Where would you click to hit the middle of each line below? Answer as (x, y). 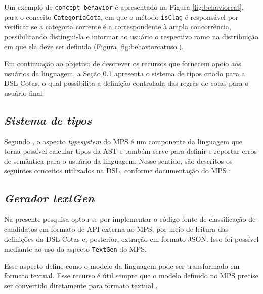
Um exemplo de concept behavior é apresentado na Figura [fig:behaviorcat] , (124, 7)
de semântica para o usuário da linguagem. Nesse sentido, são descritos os (118, 161)
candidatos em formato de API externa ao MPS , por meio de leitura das (116, 229)
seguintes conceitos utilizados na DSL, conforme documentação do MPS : (118, 171)
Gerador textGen (49, 198)
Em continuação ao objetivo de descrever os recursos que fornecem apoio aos (123, 63)
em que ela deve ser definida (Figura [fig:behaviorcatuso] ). (94, 46)
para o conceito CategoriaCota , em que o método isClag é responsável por (121, 16)
